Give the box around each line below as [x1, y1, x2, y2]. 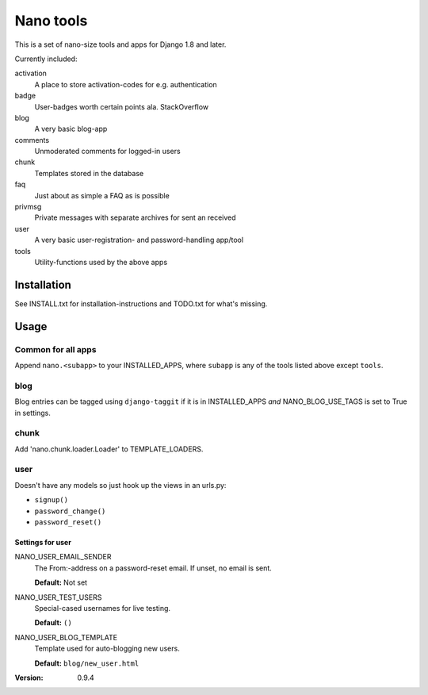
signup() [34, 496, 69, 505]
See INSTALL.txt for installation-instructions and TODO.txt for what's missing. [14, 298, 268, 309]
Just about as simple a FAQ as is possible [34, 190, 170, 200]
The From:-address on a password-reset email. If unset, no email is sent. [34, 563, 273, 573]
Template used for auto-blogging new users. [34, 643, 180, 654]
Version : [14, 673, 44, 682]
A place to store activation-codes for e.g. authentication [34, 79, 217, 89]
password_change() [34, 506, 106, 516]
